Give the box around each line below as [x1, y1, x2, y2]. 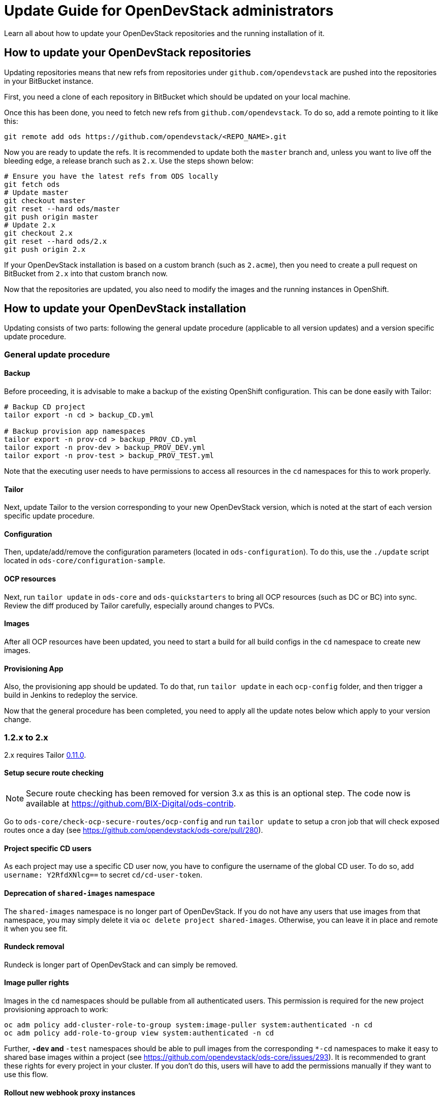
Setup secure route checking [4, 768, 104, 778]
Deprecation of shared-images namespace [4, 888, 155, 897]
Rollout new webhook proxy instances [4, 1088, 136, 1097]
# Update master [4, 188, 69, 197]
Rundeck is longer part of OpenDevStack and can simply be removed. [4, 960, 238, 969]
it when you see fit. [4, 924, 68, 933]
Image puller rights [4, 978, 69, 987]
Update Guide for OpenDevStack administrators [4, 2, 334, 19]
